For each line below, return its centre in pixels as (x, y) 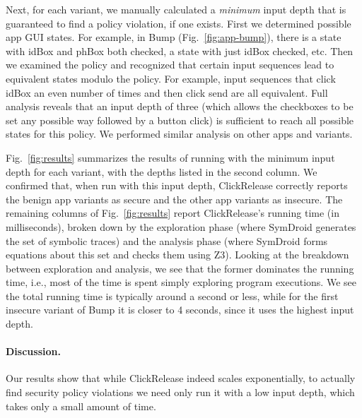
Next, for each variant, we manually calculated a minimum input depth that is (176, 9)
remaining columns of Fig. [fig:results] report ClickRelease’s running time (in (173, 213)
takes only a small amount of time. (81, 406)
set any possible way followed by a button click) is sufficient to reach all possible (180, 120)
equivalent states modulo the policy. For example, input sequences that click (171, 78)
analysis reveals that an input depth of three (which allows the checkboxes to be (180, 106)
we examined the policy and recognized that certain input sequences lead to (170, 65)
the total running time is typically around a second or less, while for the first (172, 295)
